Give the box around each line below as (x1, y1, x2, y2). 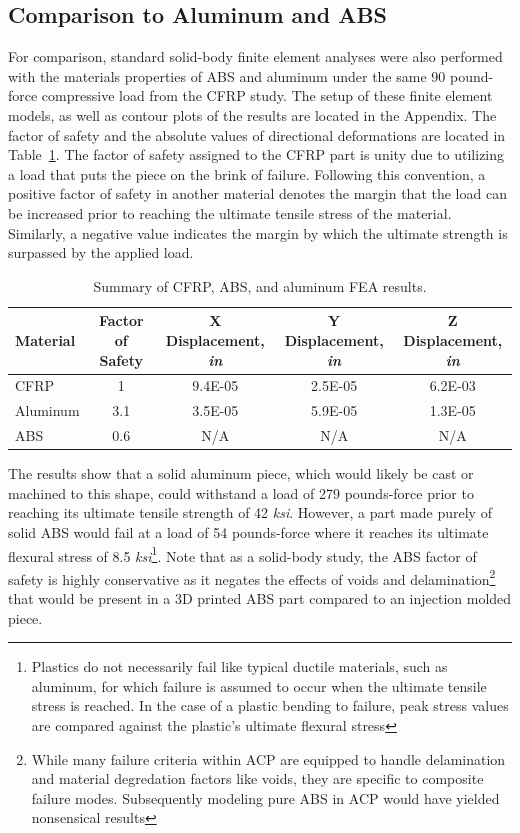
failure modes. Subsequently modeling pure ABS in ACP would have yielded (31, 787, 500, 808)
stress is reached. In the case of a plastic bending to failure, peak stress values (31, 695, 509, 716)
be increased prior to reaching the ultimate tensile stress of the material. (8, 202, 452, 223)
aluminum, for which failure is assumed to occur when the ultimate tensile (31, 675, 487, 696)
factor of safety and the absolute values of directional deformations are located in (8, 124, 506, 145)
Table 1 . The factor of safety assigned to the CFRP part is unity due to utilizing (8, 144, 505, 165)
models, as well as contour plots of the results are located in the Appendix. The (8, 104, 497, 125)
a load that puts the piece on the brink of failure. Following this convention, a (8, 163, 486, 184)
